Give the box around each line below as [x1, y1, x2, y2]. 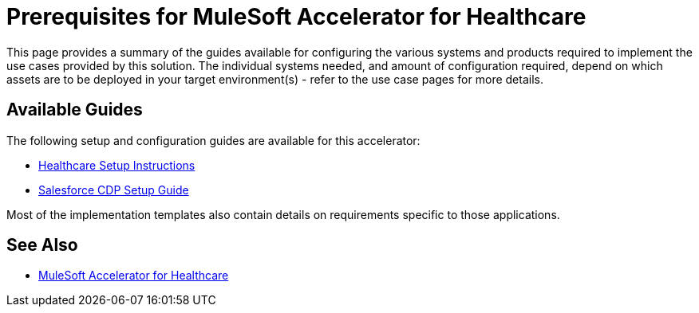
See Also [6, 235, 78, 256]
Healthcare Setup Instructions [38, 158, 195, 172]
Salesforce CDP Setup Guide [38, 182, 189, 197]
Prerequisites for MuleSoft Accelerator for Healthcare [6, 3, 586, 30]
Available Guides [6, 100, 143, 120]
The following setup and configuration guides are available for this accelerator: [6, 133, 421, 147]
